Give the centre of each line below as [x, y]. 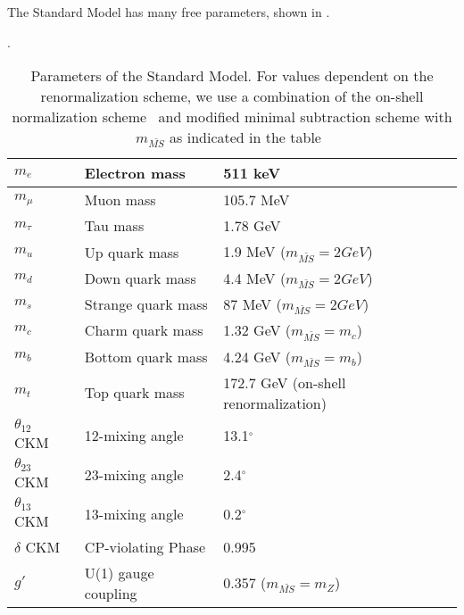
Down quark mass [140, 278]
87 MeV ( [253, 304]
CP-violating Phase [145, 546]
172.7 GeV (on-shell [285, 382]
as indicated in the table [245, 137]
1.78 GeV [252, 226]
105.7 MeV [257, 200]
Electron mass [135, 173]
